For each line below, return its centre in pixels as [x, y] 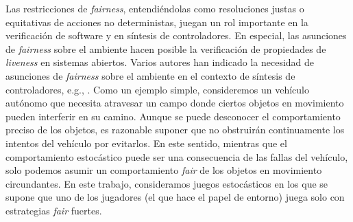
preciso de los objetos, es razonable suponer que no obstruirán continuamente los [175, 130]
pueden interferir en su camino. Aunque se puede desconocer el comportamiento [173, 116]
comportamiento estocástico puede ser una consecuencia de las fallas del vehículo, [177, 156]
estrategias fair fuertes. [54, 210]
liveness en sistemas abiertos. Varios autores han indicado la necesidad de [160, 62]
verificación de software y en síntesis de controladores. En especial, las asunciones [176, 35]
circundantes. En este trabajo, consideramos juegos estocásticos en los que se [167, 183]
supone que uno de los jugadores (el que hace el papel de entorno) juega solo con [175, 197]
